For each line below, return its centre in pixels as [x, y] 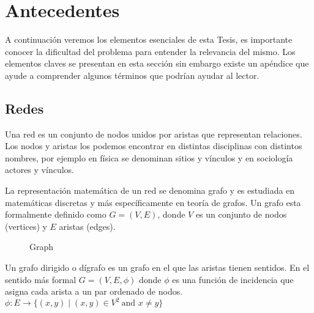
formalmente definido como [56, 214]
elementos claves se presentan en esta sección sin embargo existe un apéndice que [157, 63]
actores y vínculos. [39, 170]
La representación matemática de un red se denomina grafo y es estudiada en [150, 190]
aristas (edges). [87, 226]
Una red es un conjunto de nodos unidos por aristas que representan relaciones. [154, 134]
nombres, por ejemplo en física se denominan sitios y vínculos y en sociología [149, 157]
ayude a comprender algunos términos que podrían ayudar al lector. [132, 75]
